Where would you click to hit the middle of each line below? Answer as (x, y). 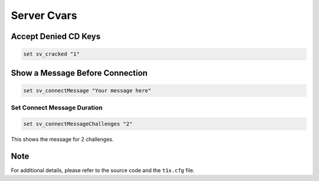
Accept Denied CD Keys (56, 36)
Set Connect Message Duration (57, 108)
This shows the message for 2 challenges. (62, 139)
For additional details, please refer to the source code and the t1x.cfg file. (103, 170)
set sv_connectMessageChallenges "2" (78, 124)
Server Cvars (44, 15)
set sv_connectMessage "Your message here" (87, 90)
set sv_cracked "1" (51, 54)
